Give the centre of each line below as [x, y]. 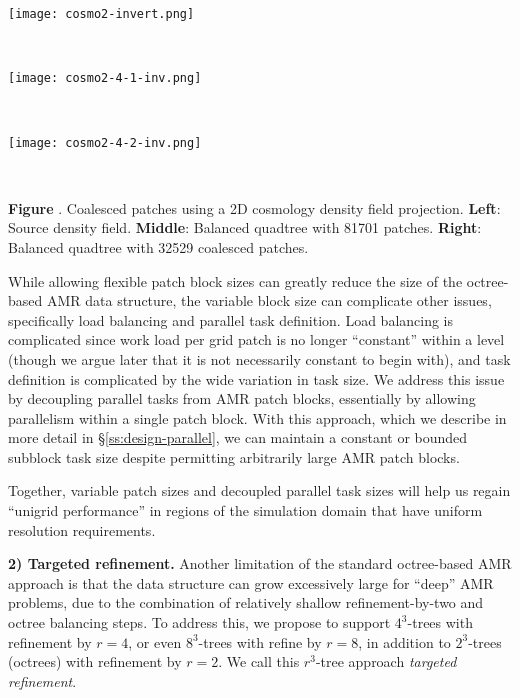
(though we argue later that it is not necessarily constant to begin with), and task [259, 358]
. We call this [259, 661]
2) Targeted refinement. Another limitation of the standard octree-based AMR [260, 563]
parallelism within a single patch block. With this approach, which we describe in [257, 417]
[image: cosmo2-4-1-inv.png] [105, 78]
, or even [155, 641]
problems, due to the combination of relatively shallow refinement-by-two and [246, 602]
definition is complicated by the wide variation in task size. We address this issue [256, 378]
